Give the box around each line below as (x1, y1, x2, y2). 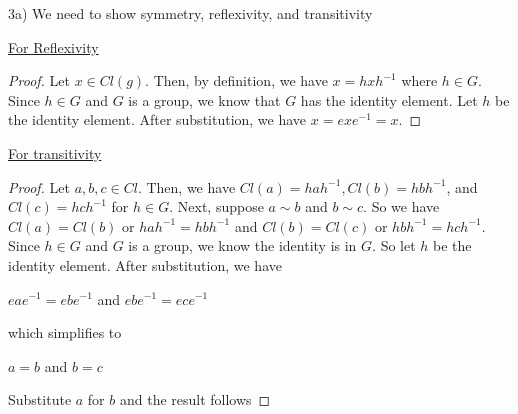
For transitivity (8, 142, 102, 163)
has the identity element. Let (300, 89, 478, 110)
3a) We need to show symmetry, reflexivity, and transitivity (8, 3, 373, 23)
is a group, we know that (128, 89, 281, 110)
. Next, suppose (169, 196, 264, 217)
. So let (372, 235, 416, 256)
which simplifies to (8, 322, 122, 343)
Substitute (8, 389, 72, 410)
